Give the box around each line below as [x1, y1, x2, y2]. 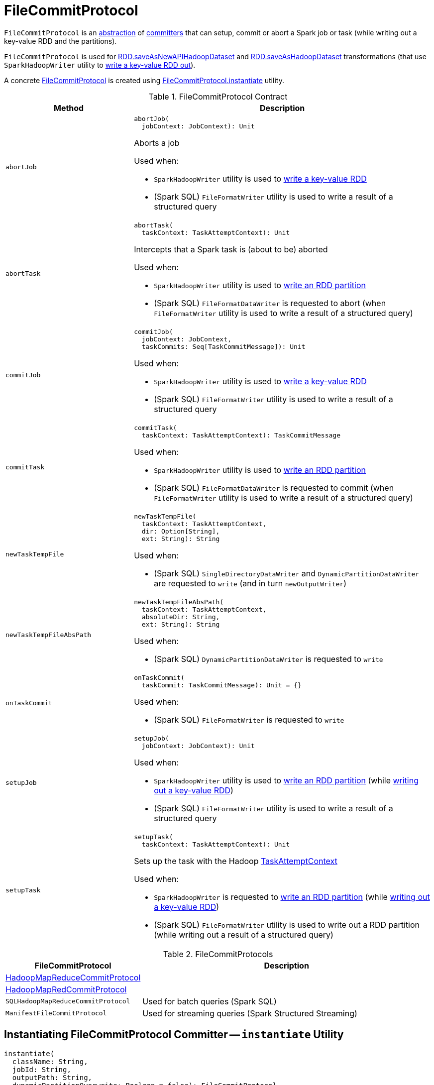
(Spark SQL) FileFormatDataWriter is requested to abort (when [154, 298, 386, 308]
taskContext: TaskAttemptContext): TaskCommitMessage [141, 431, 341, 439]
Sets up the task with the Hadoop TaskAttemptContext [134, 856, 337, 866]
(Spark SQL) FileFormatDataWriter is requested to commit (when [154, 482, 394, 493]
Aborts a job [134, 137, 180, 148]
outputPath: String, [12, 1073, 93, 1082]
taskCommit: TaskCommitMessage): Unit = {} [141, 681, 302, 689]
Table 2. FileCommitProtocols [163, 949, 273, 959]
